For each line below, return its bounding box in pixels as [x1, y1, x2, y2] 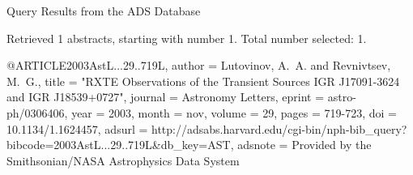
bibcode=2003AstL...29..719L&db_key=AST [6, 136, 231, 153]
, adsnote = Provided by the [230, 136, 372, 153]
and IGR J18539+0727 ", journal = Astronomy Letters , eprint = [6, 88, 325, 105]
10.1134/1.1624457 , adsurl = [6, 120, 148, 137]
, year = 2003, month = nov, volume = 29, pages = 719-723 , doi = [64, 104, 397, 121]
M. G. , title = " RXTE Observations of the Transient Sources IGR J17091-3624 [6, 72, 400, 89]
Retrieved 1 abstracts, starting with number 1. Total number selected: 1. [6, 29, 367, 46]
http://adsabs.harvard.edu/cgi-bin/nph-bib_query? [151, 120, 407, 137]
